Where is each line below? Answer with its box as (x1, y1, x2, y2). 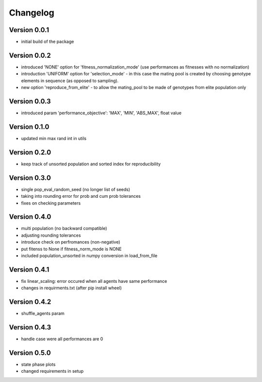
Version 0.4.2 (9, 298, 51, 306)
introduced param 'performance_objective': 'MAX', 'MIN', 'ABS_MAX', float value (21, 110, 182, 116)
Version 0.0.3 (9, 97, 51, 105)
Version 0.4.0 (9, 213, 51, 221)
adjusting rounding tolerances (21, 232, 81, 238)
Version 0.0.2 (9, 51, 51, 59)
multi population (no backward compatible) (21, 226, 107, 231)
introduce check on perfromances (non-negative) (21, 239, 121, 245)
